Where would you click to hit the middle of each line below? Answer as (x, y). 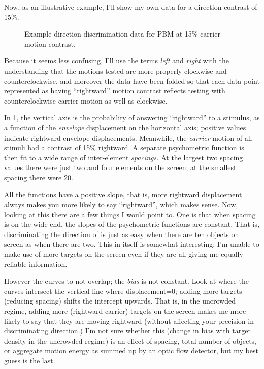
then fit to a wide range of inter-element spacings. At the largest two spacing (124, 157)
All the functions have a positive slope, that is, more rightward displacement (123, 194)
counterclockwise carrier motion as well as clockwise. (86, 100)
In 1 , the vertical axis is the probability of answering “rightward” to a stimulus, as (132, 118)
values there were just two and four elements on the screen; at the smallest (120, 167)
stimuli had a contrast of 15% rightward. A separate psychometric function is (124, 147)
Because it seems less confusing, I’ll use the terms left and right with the (117, 61)
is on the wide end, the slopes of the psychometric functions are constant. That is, (132, 224)
